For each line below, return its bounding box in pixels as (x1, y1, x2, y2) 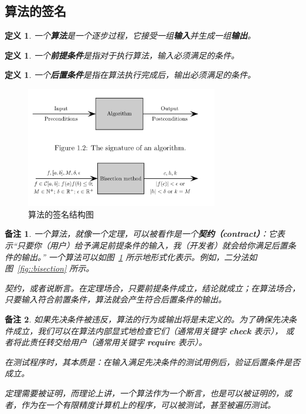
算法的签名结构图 (28, 208, 94, 220)
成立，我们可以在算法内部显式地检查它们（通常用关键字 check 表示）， (12, 324, 283, 337)
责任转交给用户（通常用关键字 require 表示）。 (29, 336, 207, 348)
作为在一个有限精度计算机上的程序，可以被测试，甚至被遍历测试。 (21, 398, 276, 410)
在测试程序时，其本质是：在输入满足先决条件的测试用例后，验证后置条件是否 (5, 355, 300, 368)
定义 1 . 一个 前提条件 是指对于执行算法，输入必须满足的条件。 (5, 49, 239, 61)
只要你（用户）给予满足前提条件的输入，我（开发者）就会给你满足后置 (16, 239, 288, 252)
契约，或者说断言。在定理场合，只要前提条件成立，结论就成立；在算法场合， (5, 281, 300, 294)
